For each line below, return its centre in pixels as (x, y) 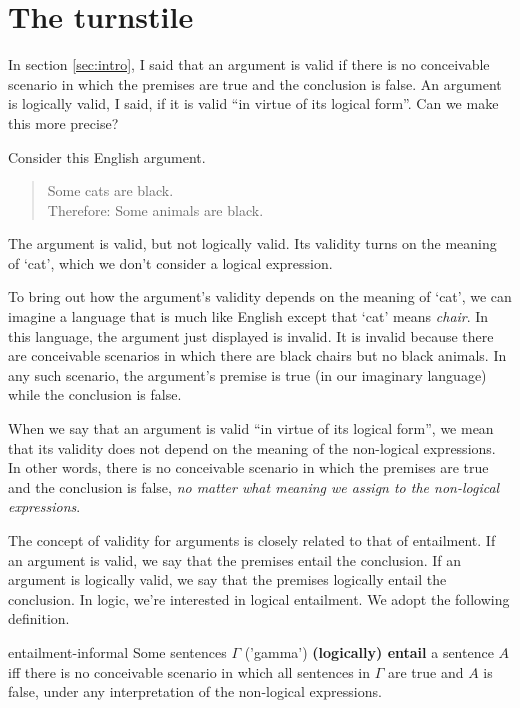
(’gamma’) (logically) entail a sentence (369, 651)
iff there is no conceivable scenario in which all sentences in (189, 671)
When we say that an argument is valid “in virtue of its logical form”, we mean (251, 428)
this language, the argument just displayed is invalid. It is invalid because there (251, 335)
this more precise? (63, 122)
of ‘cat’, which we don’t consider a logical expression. (170, 262)
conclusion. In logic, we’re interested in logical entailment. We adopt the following (259, 598)
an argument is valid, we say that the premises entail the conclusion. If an (235, 559)
